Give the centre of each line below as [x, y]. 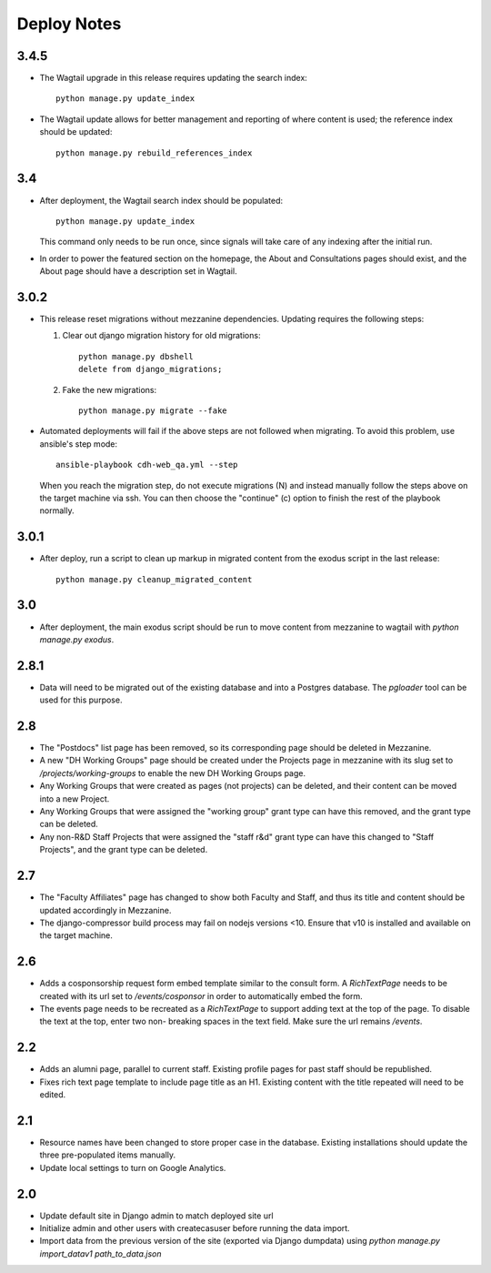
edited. [53, 1095]
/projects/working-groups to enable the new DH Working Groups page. [173, 773]
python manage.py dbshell [136, 356]
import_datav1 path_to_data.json [101, 1253]
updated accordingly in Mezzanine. [105, 910]
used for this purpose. [81, 700]
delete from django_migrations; [150, 369]
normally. [57, 510]
